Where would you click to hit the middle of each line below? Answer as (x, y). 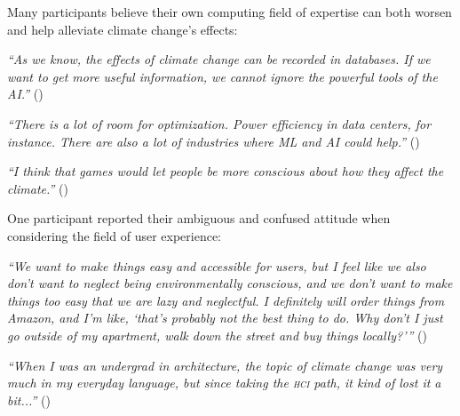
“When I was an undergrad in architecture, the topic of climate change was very (225, 365)
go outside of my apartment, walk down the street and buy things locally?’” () (217, 335)
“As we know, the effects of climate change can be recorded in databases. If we (219, 59)
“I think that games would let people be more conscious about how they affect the (226, 171)
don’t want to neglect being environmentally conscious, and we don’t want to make (230, 283)
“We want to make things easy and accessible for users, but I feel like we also (217, 265)
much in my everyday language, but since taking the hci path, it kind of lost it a (224, 383)
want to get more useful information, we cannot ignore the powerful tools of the (222, 76)
